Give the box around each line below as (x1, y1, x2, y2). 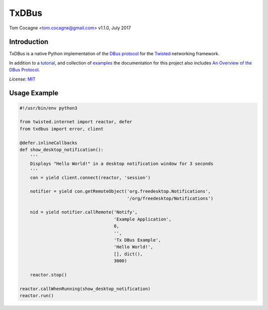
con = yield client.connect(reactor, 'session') (30, 174, 151, 180)
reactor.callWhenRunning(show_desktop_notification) (19, 286, 151, 292)
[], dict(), (114, 251, 143, 257)
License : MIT (9, 76, 36, 82)
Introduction (9, 38, 49, 46)
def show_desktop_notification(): (19, 147, 104, 153)
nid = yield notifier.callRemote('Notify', (30, 209, 137, 215)
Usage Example (9, 89, 59, 97)
